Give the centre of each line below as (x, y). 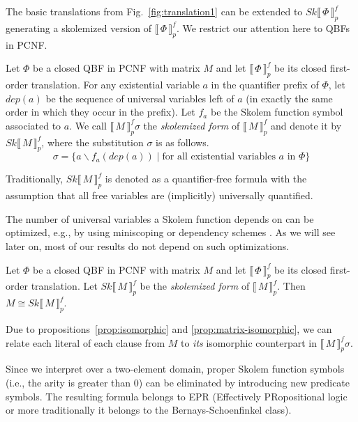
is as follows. (182, 142)
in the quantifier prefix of (265, 84)
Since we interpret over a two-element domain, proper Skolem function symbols (175, 369)
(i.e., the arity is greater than (68, 382)
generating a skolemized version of (79, 28)
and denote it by (306, 125)
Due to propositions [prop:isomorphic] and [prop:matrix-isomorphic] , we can (169, 328)
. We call (88, 125)
